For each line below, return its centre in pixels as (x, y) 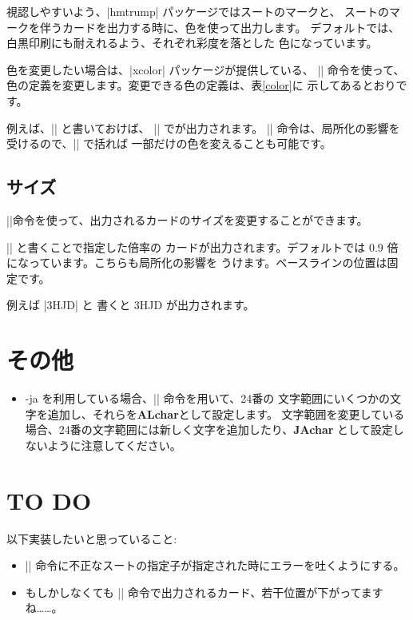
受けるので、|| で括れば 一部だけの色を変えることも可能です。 (169, 143)
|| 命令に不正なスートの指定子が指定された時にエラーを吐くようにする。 (215, 565)
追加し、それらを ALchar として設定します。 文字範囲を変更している (226, 413)
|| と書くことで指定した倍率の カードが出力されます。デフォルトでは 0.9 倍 (203, 246)
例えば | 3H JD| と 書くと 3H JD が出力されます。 (131, 305)
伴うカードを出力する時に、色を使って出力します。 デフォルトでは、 (220, 27)
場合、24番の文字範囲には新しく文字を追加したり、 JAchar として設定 (209, 429)
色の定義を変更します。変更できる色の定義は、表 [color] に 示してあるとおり (201, 85)
